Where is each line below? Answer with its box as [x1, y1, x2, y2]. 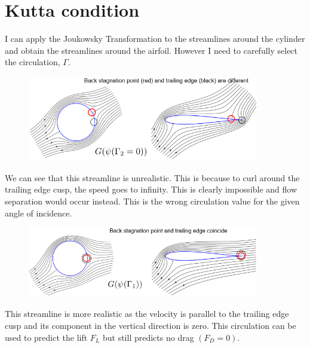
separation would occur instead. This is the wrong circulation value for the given [5, 194, 300, 207]
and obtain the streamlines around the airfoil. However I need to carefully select [5, 44, 298, 56]
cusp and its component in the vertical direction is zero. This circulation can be [5, 319, 296, 331]
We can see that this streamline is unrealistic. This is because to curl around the [5, 171, 300, 184]
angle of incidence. [5, 206, 72, 219]
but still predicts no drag [102, 331, 194, 343]
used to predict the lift [5, 331, 88, 343]
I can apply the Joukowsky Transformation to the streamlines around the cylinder [5, 32, 305, 45]
